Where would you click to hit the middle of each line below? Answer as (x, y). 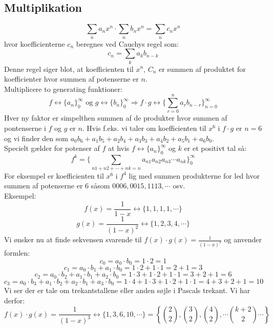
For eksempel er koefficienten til (54, 175)
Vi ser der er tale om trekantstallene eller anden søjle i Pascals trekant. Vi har (127, 290)
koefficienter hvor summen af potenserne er (71, 79)
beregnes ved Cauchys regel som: (127, 43)
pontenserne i (25, 128)
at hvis (119, 148)
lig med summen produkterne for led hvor (194, 175)
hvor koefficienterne (35, 43)
